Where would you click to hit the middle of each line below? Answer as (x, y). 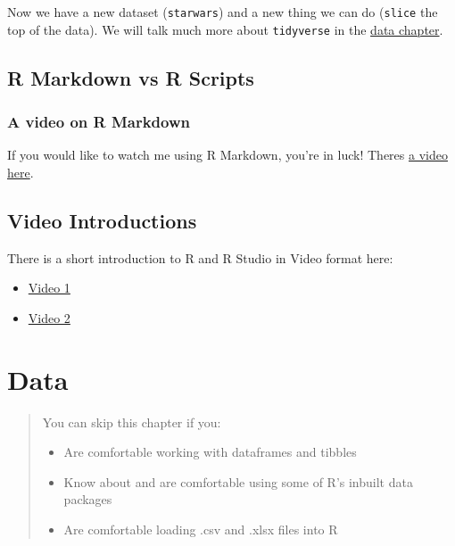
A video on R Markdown (99, 122)
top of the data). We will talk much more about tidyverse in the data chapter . (225, 29)
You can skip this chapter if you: (132, 422)
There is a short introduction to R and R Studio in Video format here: (200, 257)
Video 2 (49, 317)
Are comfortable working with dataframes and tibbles (210, 452)
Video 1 (49, 288)
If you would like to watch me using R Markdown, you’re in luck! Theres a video (227, 155)
